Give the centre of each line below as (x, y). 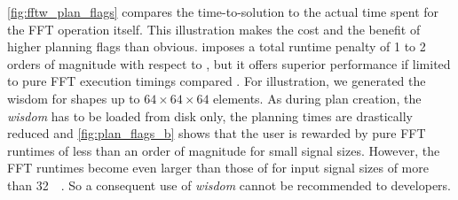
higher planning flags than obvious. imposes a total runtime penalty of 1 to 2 (217, 46)
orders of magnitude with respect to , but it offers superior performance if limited (229, 63)
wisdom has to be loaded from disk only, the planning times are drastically (210, 115)
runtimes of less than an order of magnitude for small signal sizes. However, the (224, 150)
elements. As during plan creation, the (317, 98)
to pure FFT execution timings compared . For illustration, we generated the (217, 81)
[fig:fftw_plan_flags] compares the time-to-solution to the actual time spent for (223, 12)
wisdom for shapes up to (74, 98)
